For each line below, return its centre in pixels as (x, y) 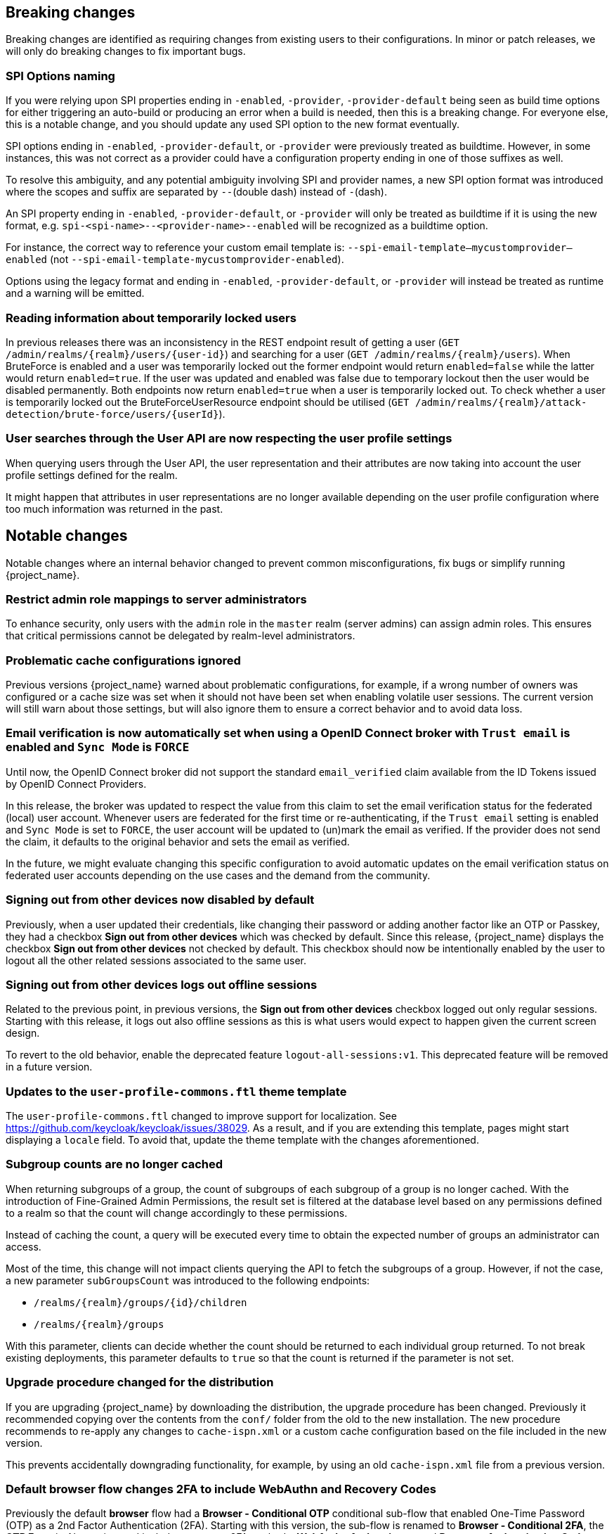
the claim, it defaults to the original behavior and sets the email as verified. (178, 841)
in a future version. (49, 1067)
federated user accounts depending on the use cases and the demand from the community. (218, 875)
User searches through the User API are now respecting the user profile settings (229, 439)
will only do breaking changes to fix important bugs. (126, 51)
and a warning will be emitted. (75, 293)
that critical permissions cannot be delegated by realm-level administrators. (181, 636)
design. (23, 1033)
